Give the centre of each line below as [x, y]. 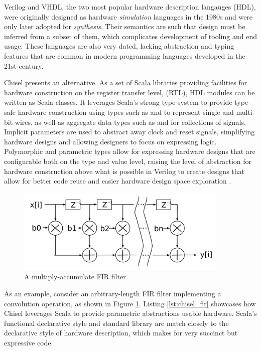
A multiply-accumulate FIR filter [75, 277]
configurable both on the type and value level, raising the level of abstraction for [128, 161]
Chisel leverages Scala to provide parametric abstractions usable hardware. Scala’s [130, 313]
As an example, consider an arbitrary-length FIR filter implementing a [113, 294]
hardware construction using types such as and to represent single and [126, 112]
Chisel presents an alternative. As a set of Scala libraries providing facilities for [126, 82]
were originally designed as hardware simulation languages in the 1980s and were [128, 16]
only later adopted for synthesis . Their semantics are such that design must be [125, 26]
